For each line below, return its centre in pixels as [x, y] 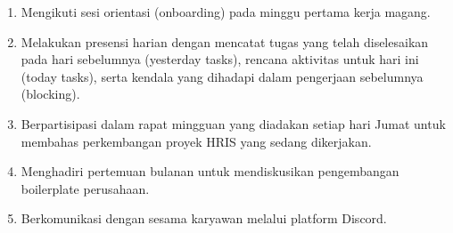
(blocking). [50, 94]
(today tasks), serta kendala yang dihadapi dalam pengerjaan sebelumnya [222, 76]
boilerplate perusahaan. [85, 188]
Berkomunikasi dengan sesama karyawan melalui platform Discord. [204, 218]
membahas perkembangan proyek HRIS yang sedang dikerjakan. [196, 141]
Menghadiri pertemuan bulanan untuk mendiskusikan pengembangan [210, 171]
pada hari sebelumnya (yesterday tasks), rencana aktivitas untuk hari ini [220, 59]
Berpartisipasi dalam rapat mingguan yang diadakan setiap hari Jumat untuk [233, 123]
